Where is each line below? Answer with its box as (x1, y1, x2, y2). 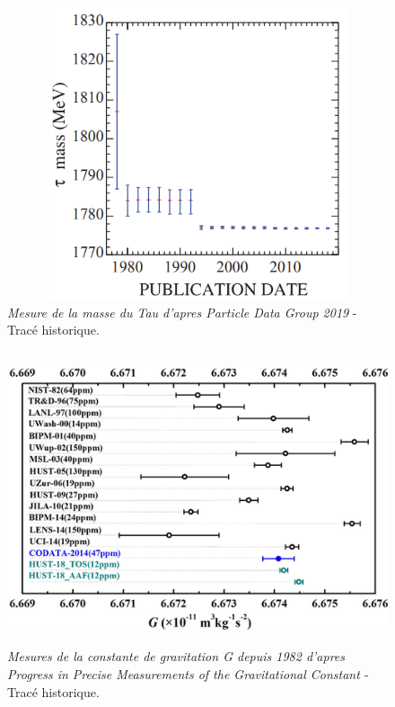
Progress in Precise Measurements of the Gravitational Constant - (7, 665, 369, 684)
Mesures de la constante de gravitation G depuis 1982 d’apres (7, 647, 346, 666)
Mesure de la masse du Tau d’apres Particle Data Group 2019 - (7, 302, 357, 321)
